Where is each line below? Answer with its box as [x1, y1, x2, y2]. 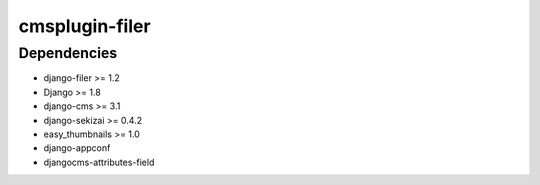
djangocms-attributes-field [43, 156, 155, 168]
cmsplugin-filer [18, 15, 151, 37]
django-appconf [43, 142, 111, 154]
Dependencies [18, 44, 118, 62]
